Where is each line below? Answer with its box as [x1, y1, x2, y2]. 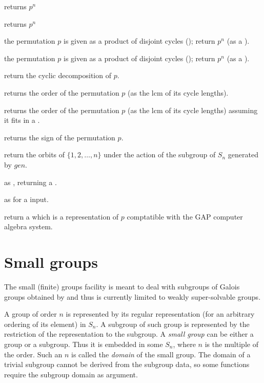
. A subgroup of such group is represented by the [96, 318, 250, 329]
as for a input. [4, 194, 49, 205]
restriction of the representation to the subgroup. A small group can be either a [4, 329, 254, 339]
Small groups [4, 251, 98, 272]
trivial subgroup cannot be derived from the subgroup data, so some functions [4, 359, 250, 370]
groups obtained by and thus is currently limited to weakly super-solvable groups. [4, 291, 261, 302]
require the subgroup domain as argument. [4, 369, 138, 379]
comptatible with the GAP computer [127, 211, 243, 222]
